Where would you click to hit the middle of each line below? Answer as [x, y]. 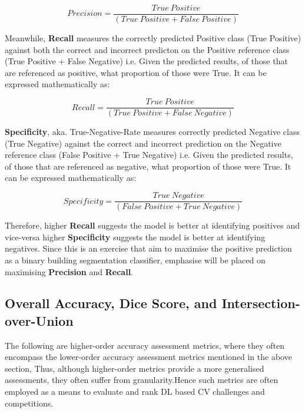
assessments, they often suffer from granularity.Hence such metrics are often [142, 380]
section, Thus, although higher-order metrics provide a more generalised [135, 368]
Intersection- [261, 303]
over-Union [39, 320]
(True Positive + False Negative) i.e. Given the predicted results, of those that [146, 61]
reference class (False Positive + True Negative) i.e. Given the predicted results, [149, 155]
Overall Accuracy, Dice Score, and [111, 303]
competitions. [29, 403]
